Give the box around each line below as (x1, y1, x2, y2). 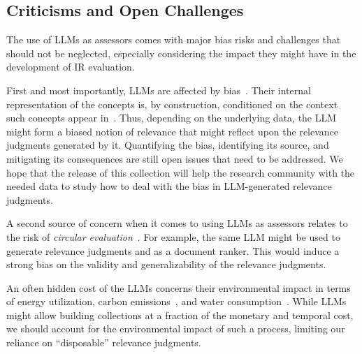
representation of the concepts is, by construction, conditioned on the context (6, 96, 338, 111)
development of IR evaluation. (6, 59, 135, 74)
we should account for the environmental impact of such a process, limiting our (6, 321, 345, 336)
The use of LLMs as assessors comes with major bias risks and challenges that (6, 32, 341, 47)
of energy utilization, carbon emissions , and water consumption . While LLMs (6, 294, 347, 309)
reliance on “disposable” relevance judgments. (6, 335, 201, 350)
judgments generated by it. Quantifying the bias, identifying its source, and (6, 138, 329, 152)
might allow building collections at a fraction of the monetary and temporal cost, (6, 307, 354, 322)
